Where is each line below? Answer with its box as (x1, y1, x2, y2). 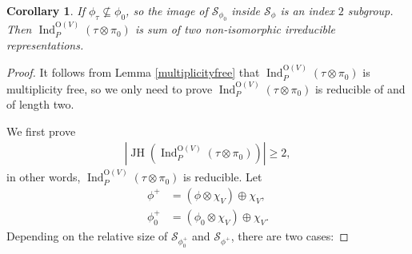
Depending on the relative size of (6, 227, 168, 244)
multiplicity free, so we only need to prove (6, 80, 213, 97)
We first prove (6, 122, 76, 139)
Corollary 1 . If (6, 2, 85, 18)
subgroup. (347, 2, 394, 18)
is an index (280, 2, 334, 18)
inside (231, 2, 261, 18)
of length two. (6, 96, 74, 113)
